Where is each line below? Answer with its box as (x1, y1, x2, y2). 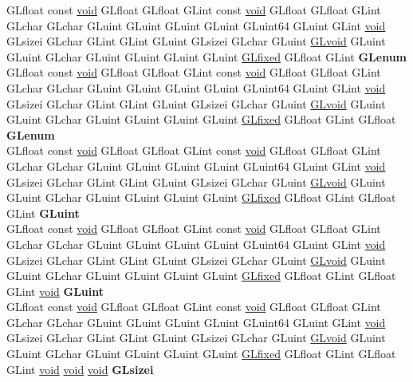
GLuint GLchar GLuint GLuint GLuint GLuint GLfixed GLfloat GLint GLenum (6, 48, 407, 65)
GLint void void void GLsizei (6, 360, 154, 377)
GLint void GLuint (6, 282, 104, 299)
